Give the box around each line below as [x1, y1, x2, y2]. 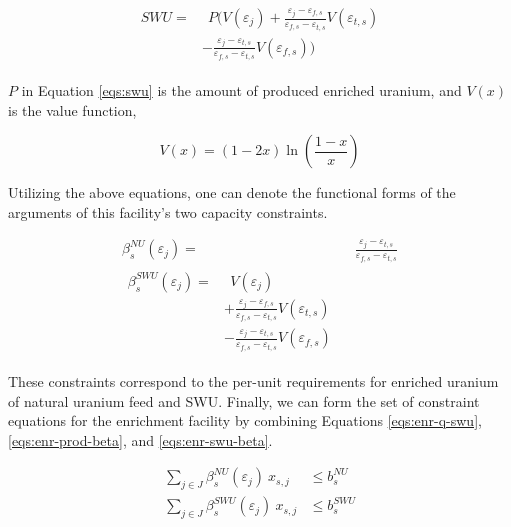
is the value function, [8, 99, 137, 120]
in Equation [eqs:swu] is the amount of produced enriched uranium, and [21, 80, 462, 101]
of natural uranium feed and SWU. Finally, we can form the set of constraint [8, 390, 480, 411]
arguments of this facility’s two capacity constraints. [8, 201, 328, 222]
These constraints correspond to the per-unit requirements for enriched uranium [8, 370, 499, 391]
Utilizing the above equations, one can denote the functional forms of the [8, 182, 456, 203]
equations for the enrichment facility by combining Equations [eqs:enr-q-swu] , [8, 410, 482, 431]
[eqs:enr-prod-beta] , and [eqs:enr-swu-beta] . [8, 429, 273, 450]
